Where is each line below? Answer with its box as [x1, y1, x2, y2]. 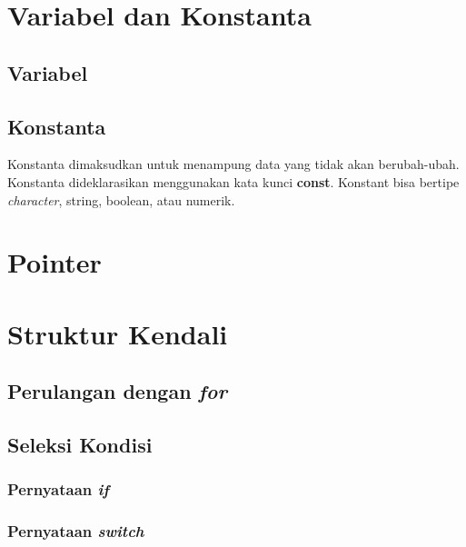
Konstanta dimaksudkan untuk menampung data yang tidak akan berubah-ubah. [7, 154, 460, 174]
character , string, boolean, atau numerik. [7, 190, 235, 209]
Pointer [7, 244, 102, 281]
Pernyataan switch [7, 520, 144, 542]
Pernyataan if [7, 478, 109, 501]
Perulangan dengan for [7, 377, 227, 405]
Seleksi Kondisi [7, 431, 153, 459]
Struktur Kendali [7, 314, 228, 352]
